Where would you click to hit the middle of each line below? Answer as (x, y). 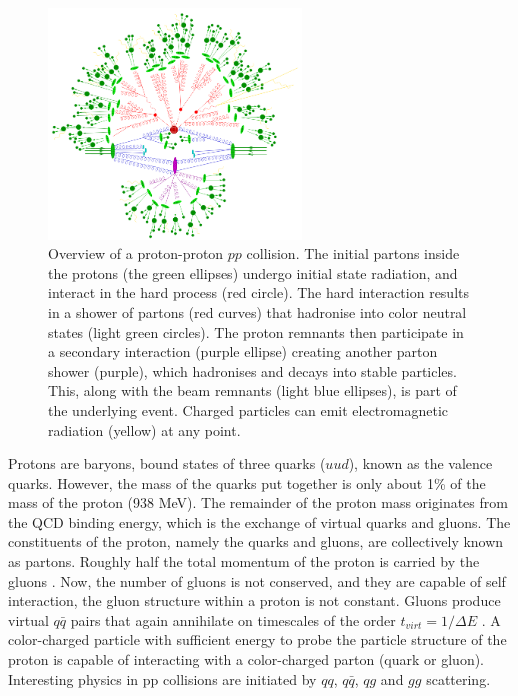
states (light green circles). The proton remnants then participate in (256, 331)
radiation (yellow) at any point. (144, 429)
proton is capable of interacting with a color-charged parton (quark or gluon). (246, 659)
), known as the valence (420, 463)
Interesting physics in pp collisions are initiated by (162, 678)
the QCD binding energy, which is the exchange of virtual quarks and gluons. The (259, 521)
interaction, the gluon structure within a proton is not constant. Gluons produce (254, 600)
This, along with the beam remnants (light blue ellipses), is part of (252, 390)
